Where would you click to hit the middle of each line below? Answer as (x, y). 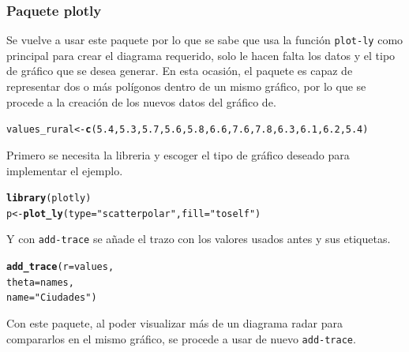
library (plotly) (49, 198)
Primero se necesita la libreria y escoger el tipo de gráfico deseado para (178, 154)
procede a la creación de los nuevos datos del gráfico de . (141, 101)
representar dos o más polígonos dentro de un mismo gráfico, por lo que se (186, 86)
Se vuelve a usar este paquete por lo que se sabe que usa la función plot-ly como (205, 40)
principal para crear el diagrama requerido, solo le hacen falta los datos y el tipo (201, 55)
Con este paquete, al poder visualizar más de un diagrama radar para (174, 323)
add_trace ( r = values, (60, 267)
